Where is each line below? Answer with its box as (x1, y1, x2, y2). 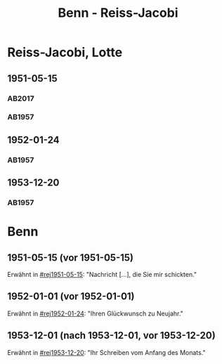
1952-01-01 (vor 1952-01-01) (7, 290, 135, 303)
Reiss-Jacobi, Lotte (7, 44, 123, 60)
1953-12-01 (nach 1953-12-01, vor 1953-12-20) (7, 330, 216, 342)
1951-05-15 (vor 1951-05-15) (7, 252, 134, 264)
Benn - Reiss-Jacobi (58, 5, 178, 21)
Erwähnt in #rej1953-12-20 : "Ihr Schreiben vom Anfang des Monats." (7, 348, 206, 356)
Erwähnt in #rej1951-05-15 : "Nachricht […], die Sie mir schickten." (7, 271, 197, 279)
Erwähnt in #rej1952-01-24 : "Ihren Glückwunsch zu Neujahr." (7, 309, 184, 318)
